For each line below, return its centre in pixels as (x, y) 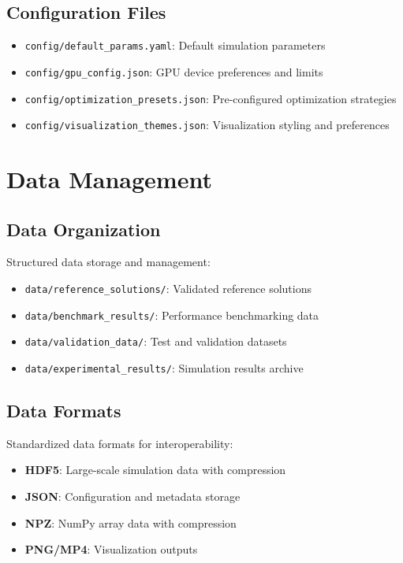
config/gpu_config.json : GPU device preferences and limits (174, 71)
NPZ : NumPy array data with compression (131, 522)
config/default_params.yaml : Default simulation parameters (175, 45)
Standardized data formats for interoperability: (120, 443)
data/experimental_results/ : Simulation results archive (164, 367)
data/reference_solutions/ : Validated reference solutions (168, 288)
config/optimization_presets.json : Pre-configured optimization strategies (211, 98)
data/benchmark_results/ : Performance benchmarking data (172, 315)
